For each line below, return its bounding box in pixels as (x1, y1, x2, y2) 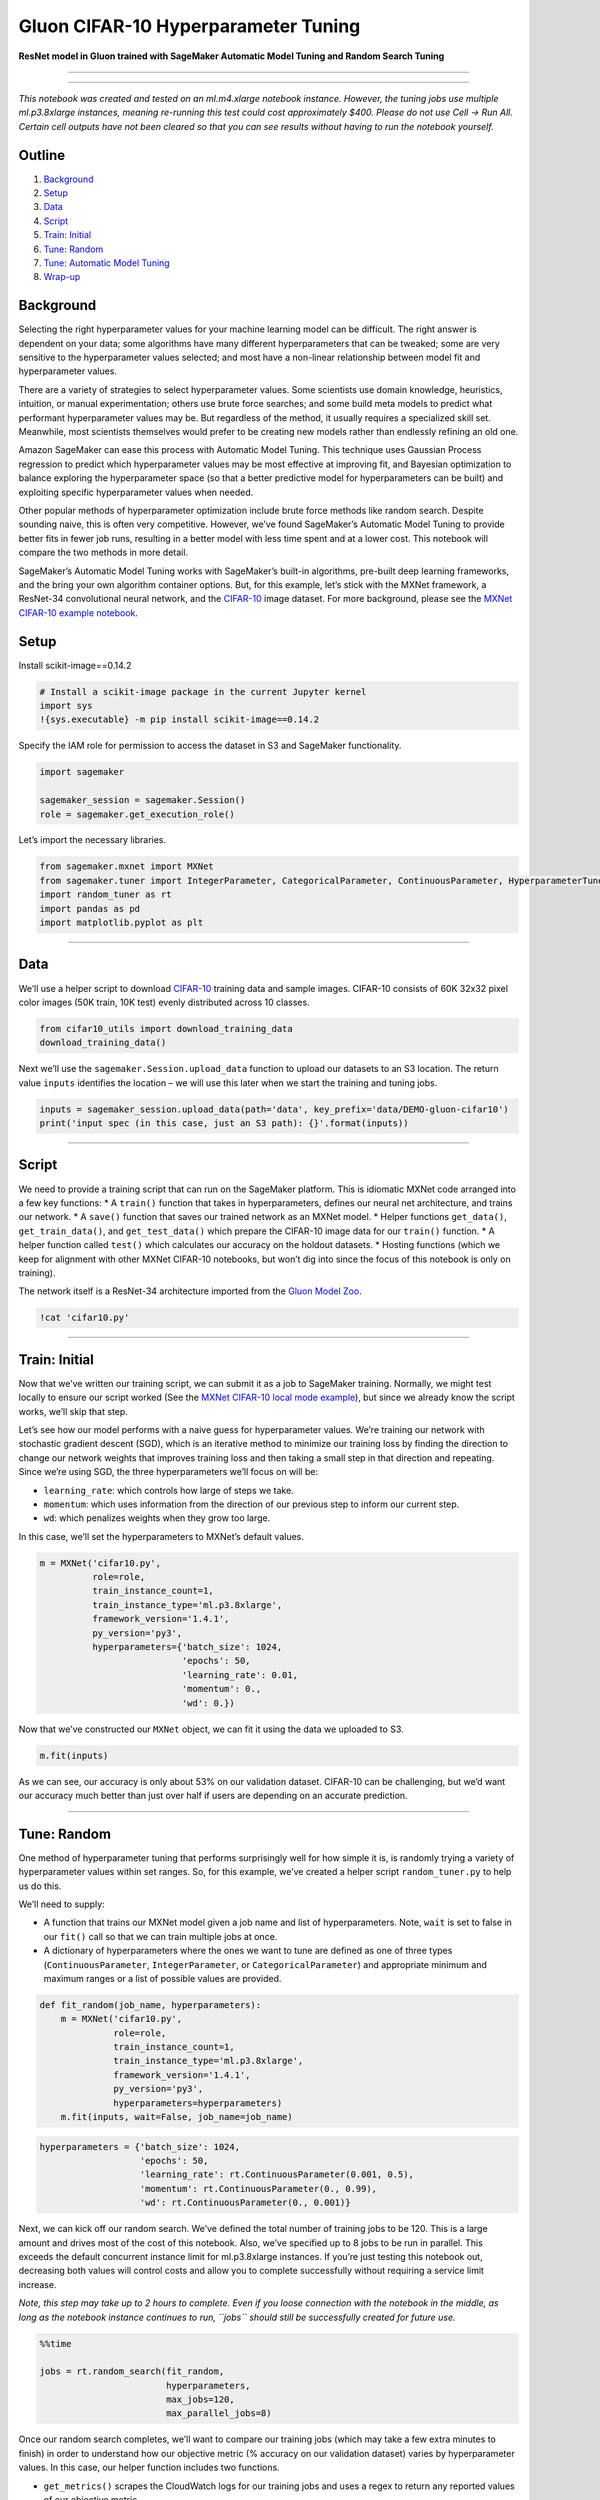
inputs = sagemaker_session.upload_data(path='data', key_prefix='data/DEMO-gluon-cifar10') (39, 1103, 509, 1115)
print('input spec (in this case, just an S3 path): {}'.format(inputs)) (39, 1118, 409, 1129)
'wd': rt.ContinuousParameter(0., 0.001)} (139, 2197, 351, 2209)
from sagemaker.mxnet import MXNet (39, 861, 214, 872)
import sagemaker (39, 766, 125, 778)
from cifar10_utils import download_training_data (39, 1023, 294, 1034)
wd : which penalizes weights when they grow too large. (43, 1512, 271, 1524)
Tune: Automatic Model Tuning (43, 256, 170, 269)
